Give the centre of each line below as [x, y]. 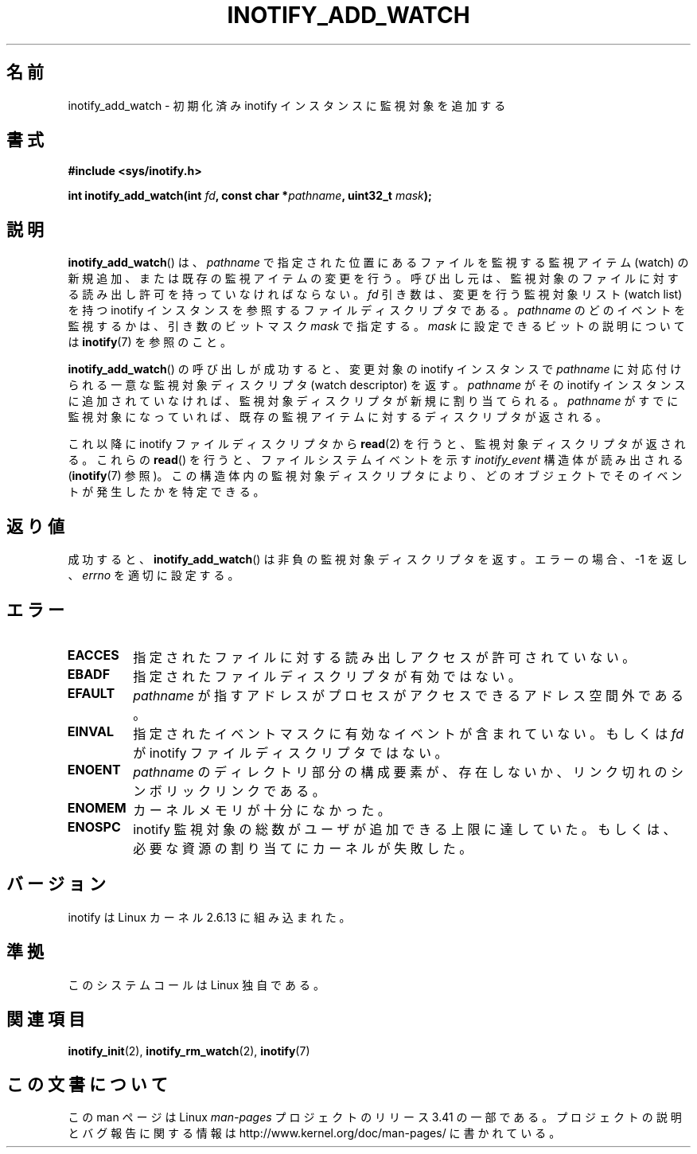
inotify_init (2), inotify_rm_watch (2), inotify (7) [189, 1051]
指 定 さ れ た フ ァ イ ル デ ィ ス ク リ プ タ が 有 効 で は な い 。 [327, 676]
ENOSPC [94, 827]
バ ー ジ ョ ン [56, 884]
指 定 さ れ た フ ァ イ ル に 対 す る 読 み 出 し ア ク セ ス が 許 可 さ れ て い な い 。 [384, 657]
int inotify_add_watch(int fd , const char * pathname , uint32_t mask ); [250, 196]
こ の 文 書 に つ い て [87, 1084]
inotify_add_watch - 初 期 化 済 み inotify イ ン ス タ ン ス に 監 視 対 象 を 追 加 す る [287, 105]
